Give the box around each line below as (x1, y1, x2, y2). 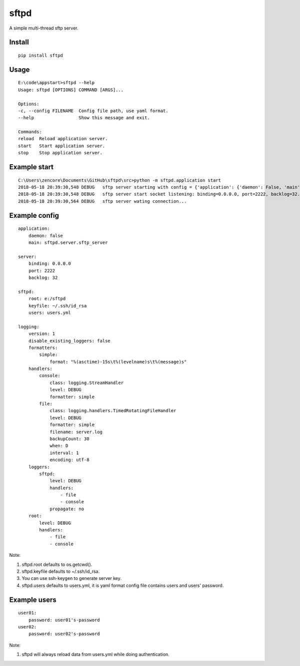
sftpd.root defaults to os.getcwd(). (21, 561, 92, 567)
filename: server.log (49, 429, 102, 435)
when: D (49, 443, 68, 449)
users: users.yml (28, 309, 71, 315)
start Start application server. (18, 143, 105, 149)
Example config (9, 211, 59, 220)
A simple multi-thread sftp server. (9, 25, 78, 31)
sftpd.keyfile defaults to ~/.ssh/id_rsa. (21, 568, 100, 574)
